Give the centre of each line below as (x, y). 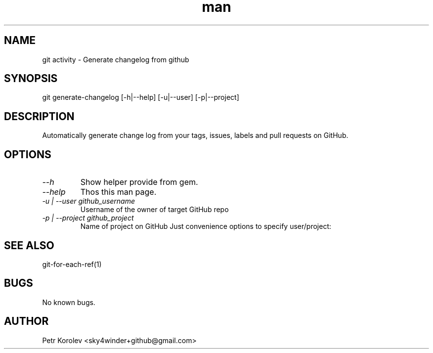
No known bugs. (69, 302)
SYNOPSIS (31, 79)
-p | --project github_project (88, 218)
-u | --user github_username (89, 201)
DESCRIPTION (39, 116)
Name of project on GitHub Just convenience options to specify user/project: (206, 226)
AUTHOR (26, 321)
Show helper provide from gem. (139, 182)
